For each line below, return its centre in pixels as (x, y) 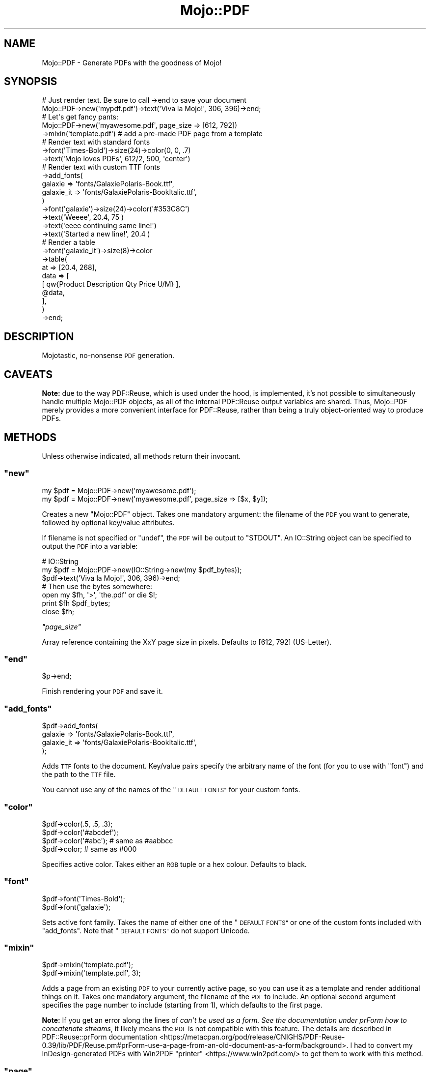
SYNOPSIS (31, 82)
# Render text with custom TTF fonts (101, 167)
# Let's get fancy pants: (80, 117)
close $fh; (58, 611)
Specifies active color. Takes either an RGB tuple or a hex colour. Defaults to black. (174, 864)
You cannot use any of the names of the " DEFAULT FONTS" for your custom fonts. (171, 790)
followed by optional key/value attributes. (108, 522)
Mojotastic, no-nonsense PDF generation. (108, 356)
